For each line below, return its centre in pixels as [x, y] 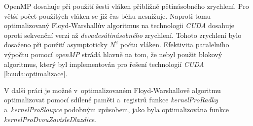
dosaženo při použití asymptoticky [56, 45]
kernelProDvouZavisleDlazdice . [50, 119]
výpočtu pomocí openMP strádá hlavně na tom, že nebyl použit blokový [113, 54]
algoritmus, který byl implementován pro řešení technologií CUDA [104, 64]
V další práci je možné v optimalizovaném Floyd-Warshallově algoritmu [112, 90]
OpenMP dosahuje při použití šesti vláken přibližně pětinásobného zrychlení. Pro [126, 6]
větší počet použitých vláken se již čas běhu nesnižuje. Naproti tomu [108, 16]
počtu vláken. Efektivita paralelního [175, 45]
